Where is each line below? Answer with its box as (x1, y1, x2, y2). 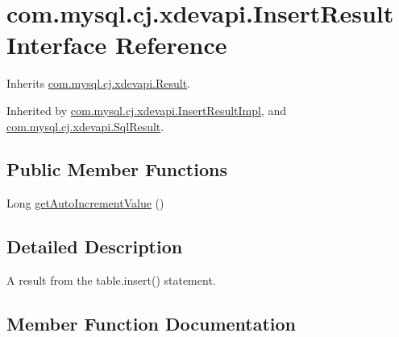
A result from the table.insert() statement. (6, 272, 216, 289)
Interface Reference (6, 28, 227, 61)
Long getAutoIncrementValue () (6, 195, 164, 212)
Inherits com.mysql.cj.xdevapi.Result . (6, 75, 190, 92)
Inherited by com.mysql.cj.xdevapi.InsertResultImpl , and (6, 101, 287, 118)
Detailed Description (6, 234, 183, 259)
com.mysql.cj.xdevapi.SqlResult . (6, 117, 164, 134)
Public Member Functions (6, 157, 227, 182)
